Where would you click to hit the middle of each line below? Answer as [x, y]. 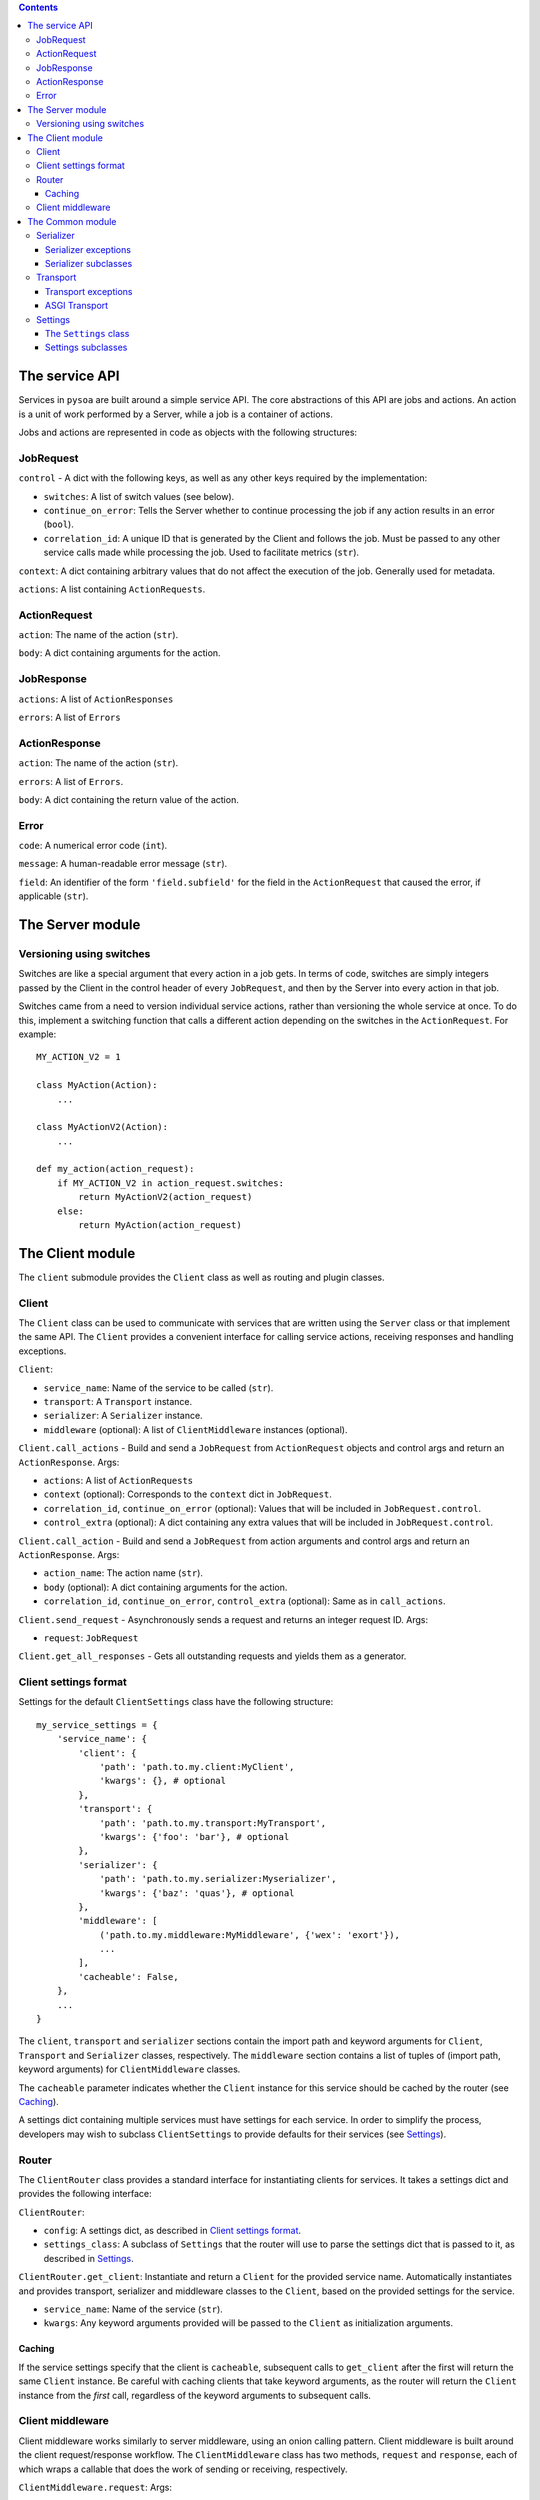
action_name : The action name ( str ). [123, 1573]
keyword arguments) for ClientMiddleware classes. [129, 2069]
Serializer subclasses [89, 264]
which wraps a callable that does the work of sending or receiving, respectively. [183, 2469]
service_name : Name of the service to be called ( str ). [158, 1387]
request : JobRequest [91, 1637]
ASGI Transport [77, 306]
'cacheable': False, [128, 1976]
